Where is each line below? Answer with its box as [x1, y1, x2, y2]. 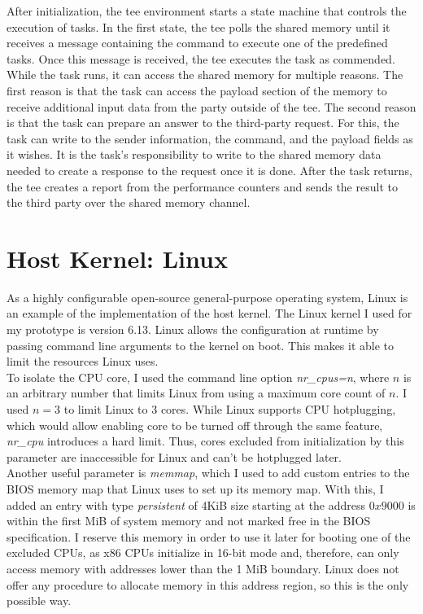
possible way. [7, 592, 72, 609]
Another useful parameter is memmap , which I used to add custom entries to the [7, 464, 410, 481]
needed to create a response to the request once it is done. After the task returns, [7, 161, 412, 178]
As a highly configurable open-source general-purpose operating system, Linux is [7, 288, 408, 305]
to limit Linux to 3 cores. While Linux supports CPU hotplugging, [63, 401, 396, 417]
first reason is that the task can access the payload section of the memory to [7, 81, 387, 99]
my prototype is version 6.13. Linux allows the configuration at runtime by [7, 321, 379, 338]
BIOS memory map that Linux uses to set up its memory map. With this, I [7, 480, 384, 497]
